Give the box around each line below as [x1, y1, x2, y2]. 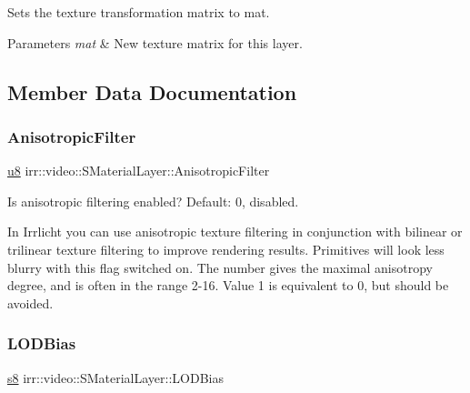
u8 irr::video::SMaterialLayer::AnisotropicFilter [7, 161, 270, 180]
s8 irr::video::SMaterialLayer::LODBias [7, 368, 224, 387]
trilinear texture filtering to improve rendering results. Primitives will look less [7, 239, 445, 258]
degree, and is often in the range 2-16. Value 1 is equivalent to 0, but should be [7, 276, 449, 295]
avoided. [7, 293, 54, 312]
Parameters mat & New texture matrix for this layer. [7, 33, 303, 52]
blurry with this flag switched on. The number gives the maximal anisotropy [7, 257, 433, 277]
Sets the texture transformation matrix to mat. [7, 3, 270, 21]
